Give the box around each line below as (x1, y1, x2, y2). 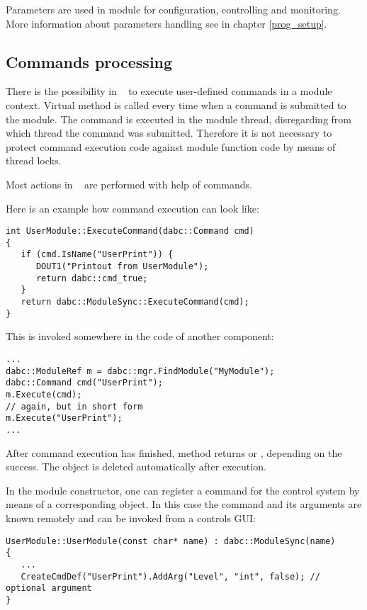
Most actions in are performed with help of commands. (6, 176, 253, 191)
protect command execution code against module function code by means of (6, 139, 336, 154)
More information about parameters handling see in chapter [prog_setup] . (6, 16, 327, 30)
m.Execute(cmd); (6, 389, 82, 400)
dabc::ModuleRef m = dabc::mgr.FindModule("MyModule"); (6, 366, 275, 376)
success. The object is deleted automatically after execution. (6, 459, 266, 474)
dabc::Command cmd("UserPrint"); (6, 378, 163, 388)
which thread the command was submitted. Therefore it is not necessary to (6, 125, 332, 140)
